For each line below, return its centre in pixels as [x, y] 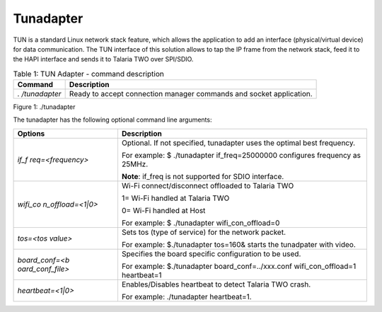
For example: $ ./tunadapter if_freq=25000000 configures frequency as [241, 155]
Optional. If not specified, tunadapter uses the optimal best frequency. [238, 143]
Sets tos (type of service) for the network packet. [204, 232]
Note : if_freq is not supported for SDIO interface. [203, 176]
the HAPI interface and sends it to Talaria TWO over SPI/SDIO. [103, 59]
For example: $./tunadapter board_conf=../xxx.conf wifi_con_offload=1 [239, 266]
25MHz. [135, 164]
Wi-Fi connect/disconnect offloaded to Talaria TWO [208, 185]
